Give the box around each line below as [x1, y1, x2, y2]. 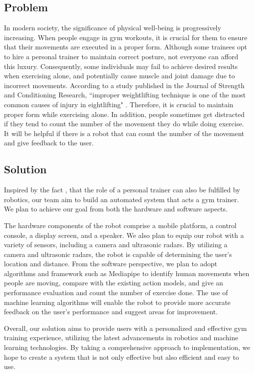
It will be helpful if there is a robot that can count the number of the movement [4, 128, 244, 138]
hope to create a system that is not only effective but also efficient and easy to [4, 351, 239, 362]
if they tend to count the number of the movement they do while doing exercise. [4, 118, 244, 129]
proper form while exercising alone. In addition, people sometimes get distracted [4, 109, 245, 119]
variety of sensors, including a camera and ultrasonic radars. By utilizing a [4, 239, 228, 250]
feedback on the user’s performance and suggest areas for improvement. [4, 306, 218, 317]
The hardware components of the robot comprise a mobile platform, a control [4, 220, 237, 230]
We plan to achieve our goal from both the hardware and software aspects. [4, 204, 228, 214]
